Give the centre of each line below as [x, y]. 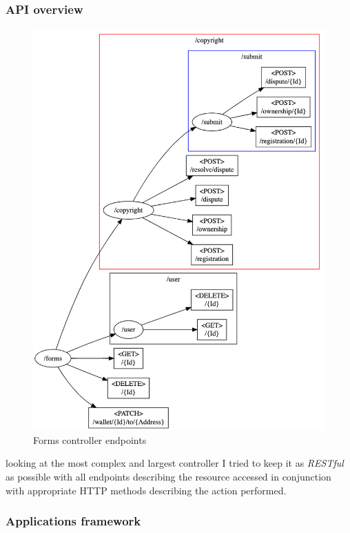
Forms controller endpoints [90, 439]
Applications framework [73, 521]
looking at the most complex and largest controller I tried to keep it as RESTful [175, 463]
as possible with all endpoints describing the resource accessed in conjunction [168, 476]
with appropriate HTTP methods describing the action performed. [146, 490]
